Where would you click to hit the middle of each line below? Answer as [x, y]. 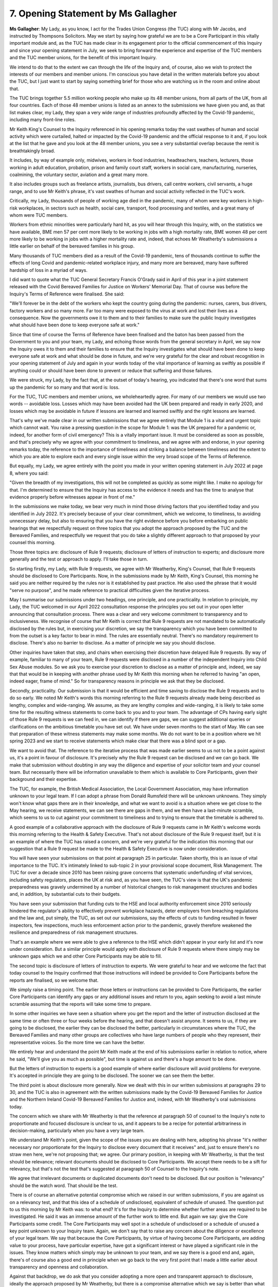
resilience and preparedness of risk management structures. [74, 932]
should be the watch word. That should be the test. [64, 1185]
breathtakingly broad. [32, 151]
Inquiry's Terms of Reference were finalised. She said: [67, 294]
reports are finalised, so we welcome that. [54, 980]
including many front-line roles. [43, 120]
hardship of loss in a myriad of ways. [48, 270]
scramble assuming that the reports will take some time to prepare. [81, 1004]
